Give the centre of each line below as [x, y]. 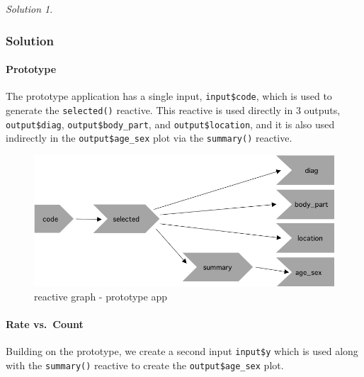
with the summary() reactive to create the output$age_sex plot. [145, 365]
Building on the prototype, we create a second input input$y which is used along [182, 351]
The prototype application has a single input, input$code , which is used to [169, 96]
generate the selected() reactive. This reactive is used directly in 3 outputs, [173, 109]
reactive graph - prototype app [101, 296]
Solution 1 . [29, 9]
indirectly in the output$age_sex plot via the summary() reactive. [149, 138]
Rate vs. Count [45, 324]
